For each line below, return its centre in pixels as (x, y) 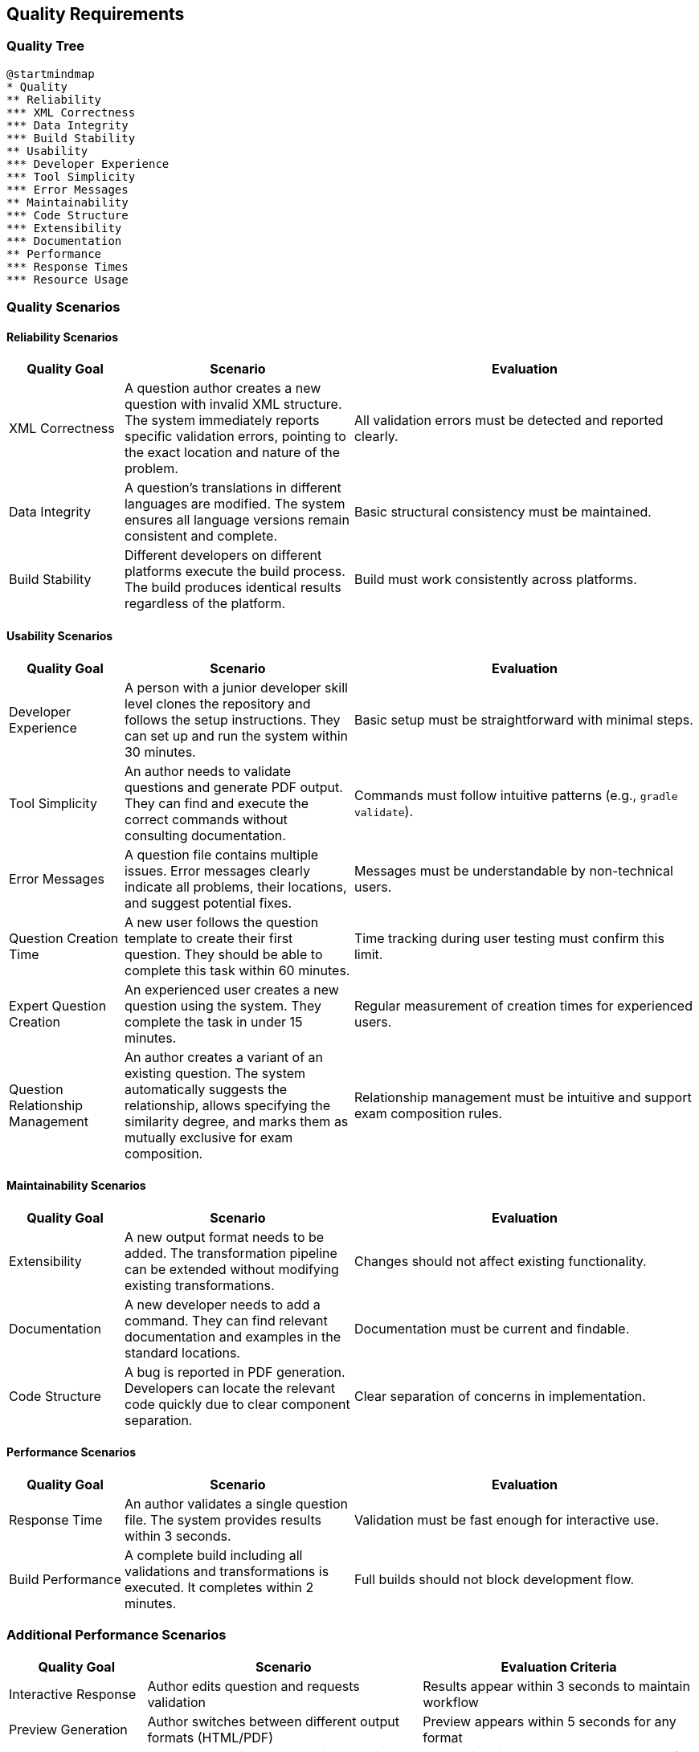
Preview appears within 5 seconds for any (550, 1721)
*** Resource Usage (67, 279)
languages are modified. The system (235, 504)
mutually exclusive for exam (208, 1137)
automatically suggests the (206, 1089)
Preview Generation (68, 1729)
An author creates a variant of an (224, 1057)
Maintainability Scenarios (76, 1186)
